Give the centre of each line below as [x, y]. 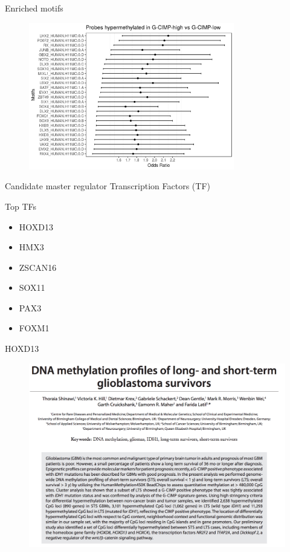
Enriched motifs [34, 8]
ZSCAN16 [38, 267]
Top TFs [21, 206]
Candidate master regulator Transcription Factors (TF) [108, 186]
